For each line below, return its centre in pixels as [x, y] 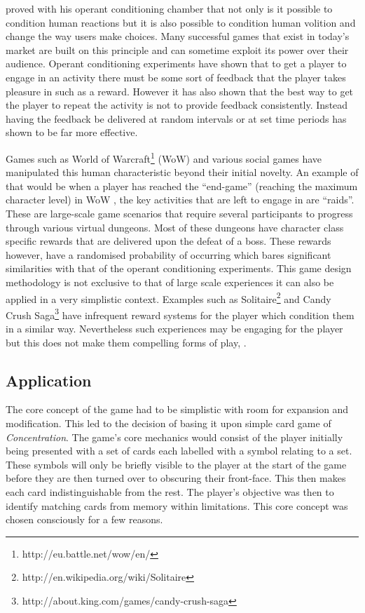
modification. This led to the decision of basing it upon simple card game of [168, 423]
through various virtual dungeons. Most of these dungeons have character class [175, 227]
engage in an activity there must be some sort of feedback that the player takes [176, 77]
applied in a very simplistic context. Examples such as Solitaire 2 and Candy [168, 297]
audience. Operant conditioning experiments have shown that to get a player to [176, 63]
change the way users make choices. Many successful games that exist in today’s [178, 36]
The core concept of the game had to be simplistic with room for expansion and [177, 409]
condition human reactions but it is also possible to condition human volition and [181, 22]
